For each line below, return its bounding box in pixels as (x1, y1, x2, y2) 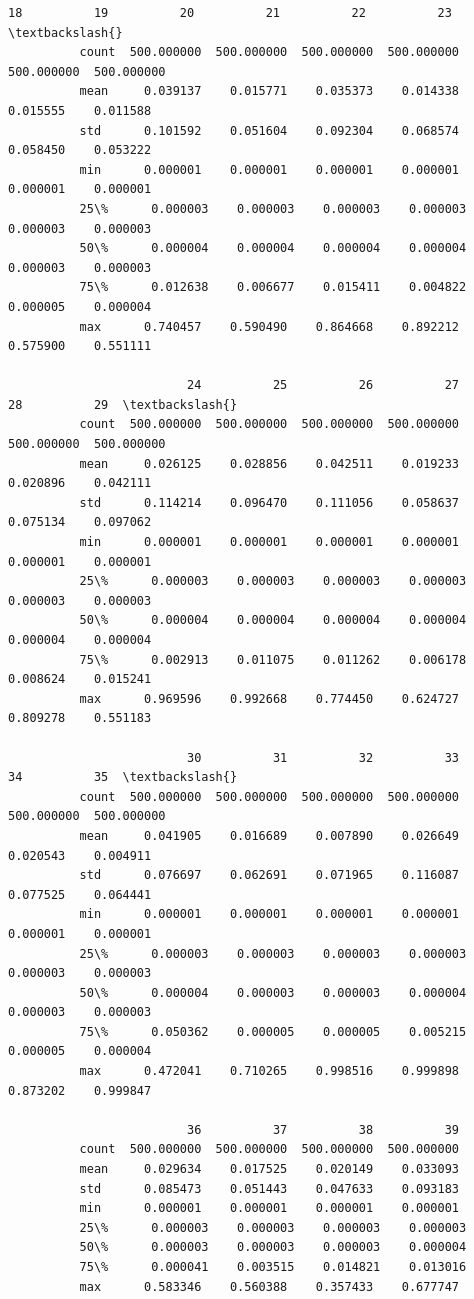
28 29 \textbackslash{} (8, 397, 238, 412)
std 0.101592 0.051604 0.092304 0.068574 (79, 123, 460, 138)
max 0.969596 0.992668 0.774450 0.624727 (79, 691, 460, 706)
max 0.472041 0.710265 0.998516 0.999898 (79, 1064, 460, 1079)
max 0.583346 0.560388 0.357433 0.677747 (79, 1279, 460, 1294)
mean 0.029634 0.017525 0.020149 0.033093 (79, 1162, 460, 1177)
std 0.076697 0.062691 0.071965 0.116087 (79, 868, 460, 883)
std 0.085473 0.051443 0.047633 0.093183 (79, 1181, 460, 1196)
